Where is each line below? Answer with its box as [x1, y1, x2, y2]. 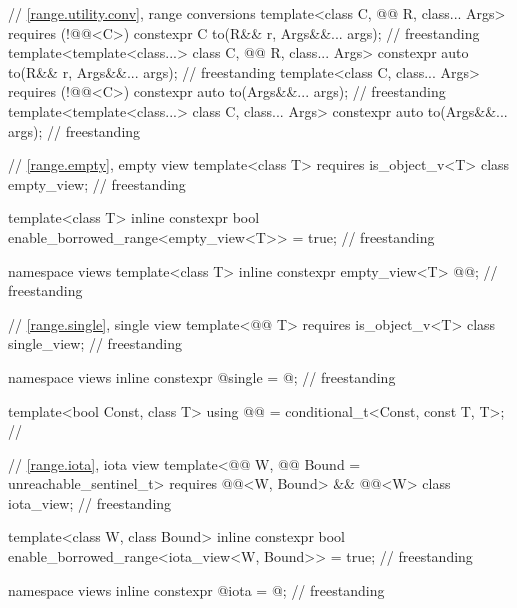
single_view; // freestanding [8, 333, 183, 354]
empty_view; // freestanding [8, 173, 186, 194]
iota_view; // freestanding [8, 492, 172, 513]
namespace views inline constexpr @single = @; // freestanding [8, 366, 396, 387]
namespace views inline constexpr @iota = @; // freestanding [8, 579, 385, 600]
